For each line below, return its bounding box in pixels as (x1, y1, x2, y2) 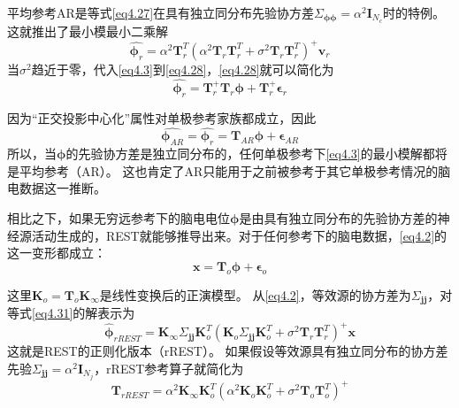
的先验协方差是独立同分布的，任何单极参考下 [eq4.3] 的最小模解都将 (65, 144, 448, 163)
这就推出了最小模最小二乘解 (7, 21, 168, 40)
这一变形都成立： (7, 243, 106, 262)
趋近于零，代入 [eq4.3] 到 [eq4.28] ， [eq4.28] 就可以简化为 (31, 59, 334, 78)
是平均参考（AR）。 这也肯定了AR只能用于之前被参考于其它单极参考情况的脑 (7, 161, 451, 180)
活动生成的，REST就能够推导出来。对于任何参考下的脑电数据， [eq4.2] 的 (31, 226, 448, 244)
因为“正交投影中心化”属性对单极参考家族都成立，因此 (7, 108, 317, 127)
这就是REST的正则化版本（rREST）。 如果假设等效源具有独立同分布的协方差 (7, 342, 448, 360)
